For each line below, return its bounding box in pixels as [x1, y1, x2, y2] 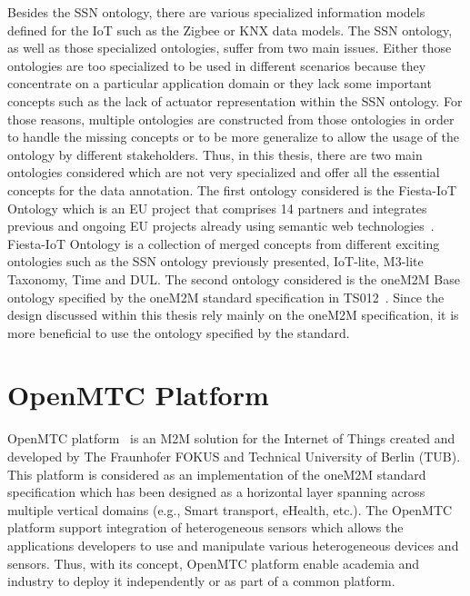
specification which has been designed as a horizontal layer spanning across [7, 482, 425, 502]
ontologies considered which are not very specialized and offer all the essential [7, 163, 440, 182]
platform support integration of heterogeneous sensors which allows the [7, 518, 404, 537]
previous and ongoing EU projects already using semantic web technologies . [7, 216, 435, 235]
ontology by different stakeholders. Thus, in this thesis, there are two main [7, 144, 423, 164]
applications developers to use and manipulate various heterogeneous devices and [7, 535, 459, 554]
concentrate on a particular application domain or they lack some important [7, 74, 432, 93]
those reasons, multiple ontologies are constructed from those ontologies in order [7, 109, 455, 128]
